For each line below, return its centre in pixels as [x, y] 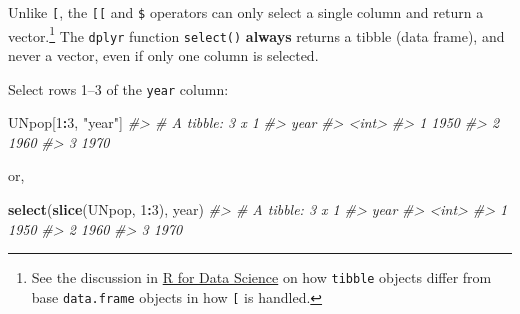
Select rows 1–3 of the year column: [118, 88]
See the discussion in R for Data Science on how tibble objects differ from [261, 277]
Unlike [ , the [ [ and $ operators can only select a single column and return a [246, 12]
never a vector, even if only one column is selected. [163, 54]
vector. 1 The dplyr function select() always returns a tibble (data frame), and [256, 34]
